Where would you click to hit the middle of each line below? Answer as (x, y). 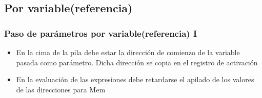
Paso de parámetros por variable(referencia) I (101, 33)
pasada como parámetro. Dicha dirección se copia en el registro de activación (137, 62)
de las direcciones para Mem (61, 89)
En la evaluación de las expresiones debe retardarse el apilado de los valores (135, 79)
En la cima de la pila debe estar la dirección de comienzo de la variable (128, 52)
